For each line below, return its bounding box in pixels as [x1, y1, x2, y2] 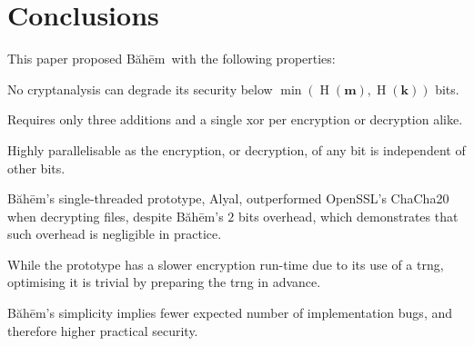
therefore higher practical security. [7, 321, 198, 340]
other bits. [7, 158, 66, 177]
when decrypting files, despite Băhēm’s [7, 206, 224, 225]
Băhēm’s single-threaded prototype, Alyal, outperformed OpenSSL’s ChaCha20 [7, 189, 449, 208]
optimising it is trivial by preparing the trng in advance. [7, 272, 321, 292]
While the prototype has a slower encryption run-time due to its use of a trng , [7, 254, 444, 273]
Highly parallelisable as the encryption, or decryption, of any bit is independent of [7, 140, 466, 159]
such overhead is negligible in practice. [7, 224, 222, 243]
